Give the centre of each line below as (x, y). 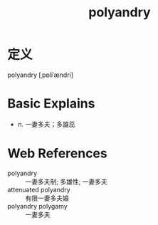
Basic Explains (51, 104)
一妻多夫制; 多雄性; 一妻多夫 (67, 182)
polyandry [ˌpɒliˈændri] (40, 75)
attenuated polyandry (39, 189)
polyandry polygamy (37, 206)
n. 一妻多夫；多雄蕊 (47, 124)
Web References (58, 153)
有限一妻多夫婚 (47, 198)
